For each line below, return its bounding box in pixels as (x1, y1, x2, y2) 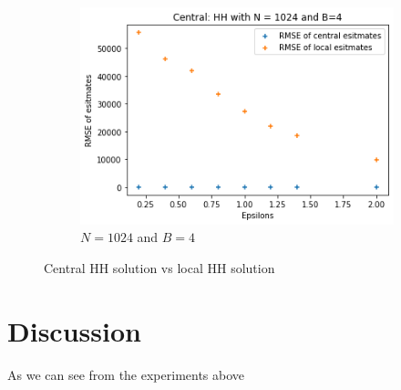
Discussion (7, 311, 141, 349)
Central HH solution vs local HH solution (44, 258, 275, 278)
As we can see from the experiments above (7, 364, 245, 384)
